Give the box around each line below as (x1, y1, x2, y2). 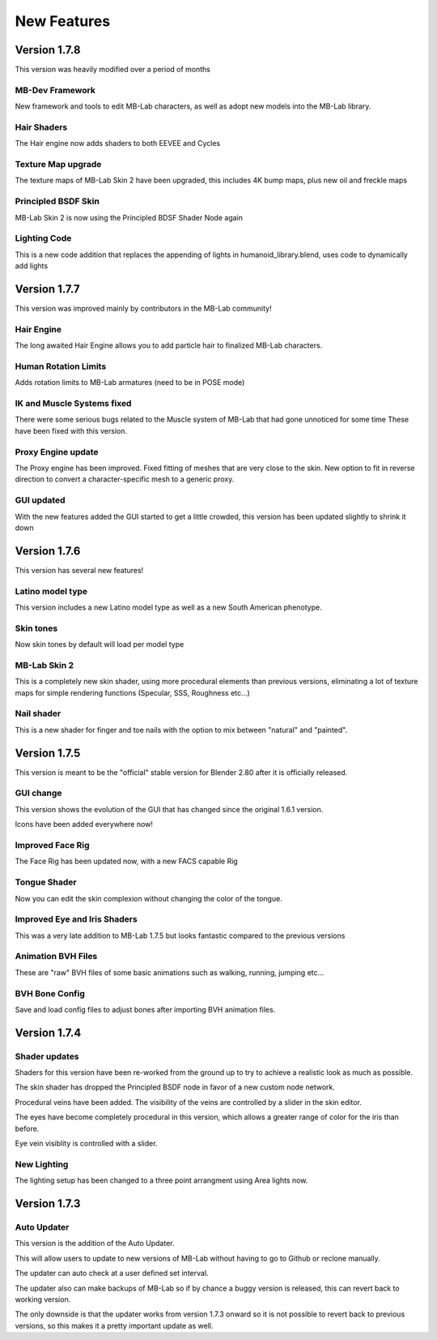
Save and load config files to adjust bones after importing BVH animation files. (15, 1004, 276, 1014)
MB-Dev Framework (15, 84, 96, 96)
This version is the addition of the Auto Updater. (15, 1239, 175, 1248)
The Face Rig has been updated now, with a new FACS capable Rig (15, 856, 238, 867)
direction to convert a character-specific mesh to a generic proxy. (15, 474, 235, 484)
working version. (15, 1294, 71, 1304)
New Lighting (15, 1158, 69, 1170)
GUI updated (15, 494, 66, 506)
